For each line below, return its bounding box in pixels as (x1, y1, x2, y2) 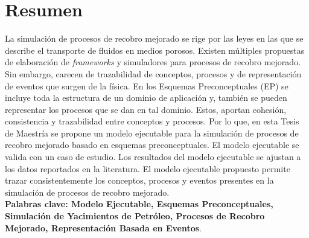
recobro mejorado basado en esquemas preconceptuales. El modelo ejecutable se (5, 138, 299, 151)
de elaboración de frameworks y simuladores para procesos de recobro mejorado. (5, 56, 301, 68)
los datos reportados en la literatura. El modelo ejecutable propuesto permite (5, 162, 290, 175)
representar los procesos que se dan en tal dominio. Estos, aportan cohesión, (5, 103, 287, 115)
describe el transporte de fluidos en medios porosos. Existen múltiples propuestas (5, 43, 305, 56)
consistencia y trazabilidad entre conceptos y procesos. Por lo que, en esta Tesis (5, 115, 299, 127)
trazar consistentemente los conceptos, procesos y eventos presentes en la (5, 174, 274, 187)
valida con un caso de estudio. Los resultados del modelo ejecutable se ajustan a (5, 150, 301, 163)
